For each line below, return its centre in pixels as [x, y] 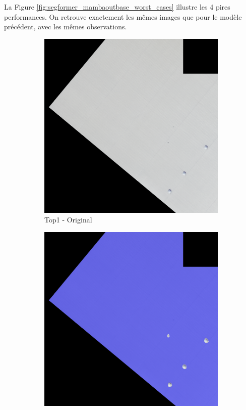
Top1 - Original [68, 220]
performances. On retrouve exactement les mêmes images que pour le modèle [123, 16]
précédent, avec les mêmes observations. [66, 27]
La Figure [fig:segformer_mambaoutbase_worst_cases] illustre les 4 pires [117, 7]
